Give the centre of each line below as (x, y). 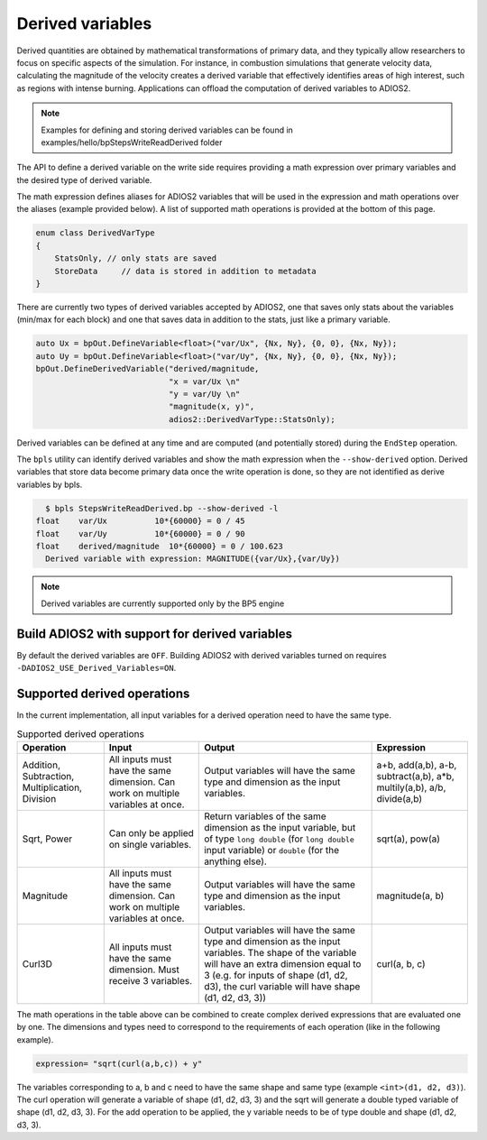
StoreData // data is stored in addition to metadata (185, 271)
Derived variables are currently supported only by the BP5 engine (163, 603)
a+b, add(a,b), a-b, (417, 765)
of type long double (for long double (280, 839)
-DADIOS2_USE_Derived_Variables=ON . (96, 668)
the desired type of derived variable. (84, 179)
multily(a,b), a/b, (411, 787)
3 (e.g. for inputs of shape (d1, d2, (276, 975)
